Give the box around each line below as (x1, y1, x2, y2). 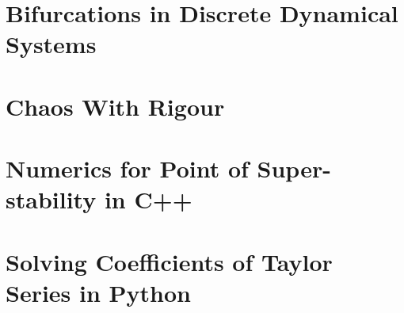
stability (6, 183, 97, 216)
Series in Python (6, 276, 191, 308)
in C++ (104, 183, 192, 216)
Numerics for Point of (6, 152, 249, 185)
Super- (257, 152, 331, 185)
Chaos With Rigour (6, 90, 225, 122)
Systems (6, 28, 97, 60)
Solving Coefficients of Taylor (6, 245, 333, 277)
